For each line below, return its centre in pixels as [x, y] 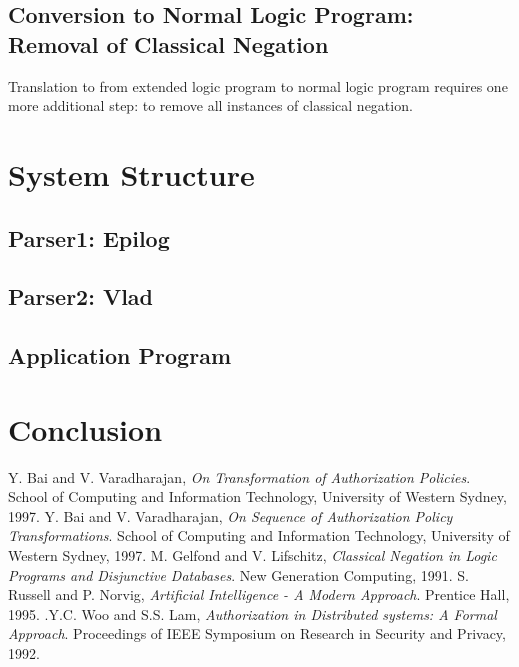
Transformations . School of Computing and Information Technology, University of [259, 535]
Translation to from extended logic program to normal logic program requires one [258, 85]
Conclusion [85, 428]
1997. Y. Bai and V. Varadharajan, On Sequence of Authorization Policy [230, 515]
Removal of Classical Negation [168, 43]
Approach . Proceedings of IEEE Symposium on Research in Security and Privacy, [257, 633]
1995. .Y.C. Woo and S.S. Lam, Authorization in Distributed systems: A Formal [252, 613]
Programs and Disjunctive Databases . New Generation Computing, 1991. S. [238, 574]
